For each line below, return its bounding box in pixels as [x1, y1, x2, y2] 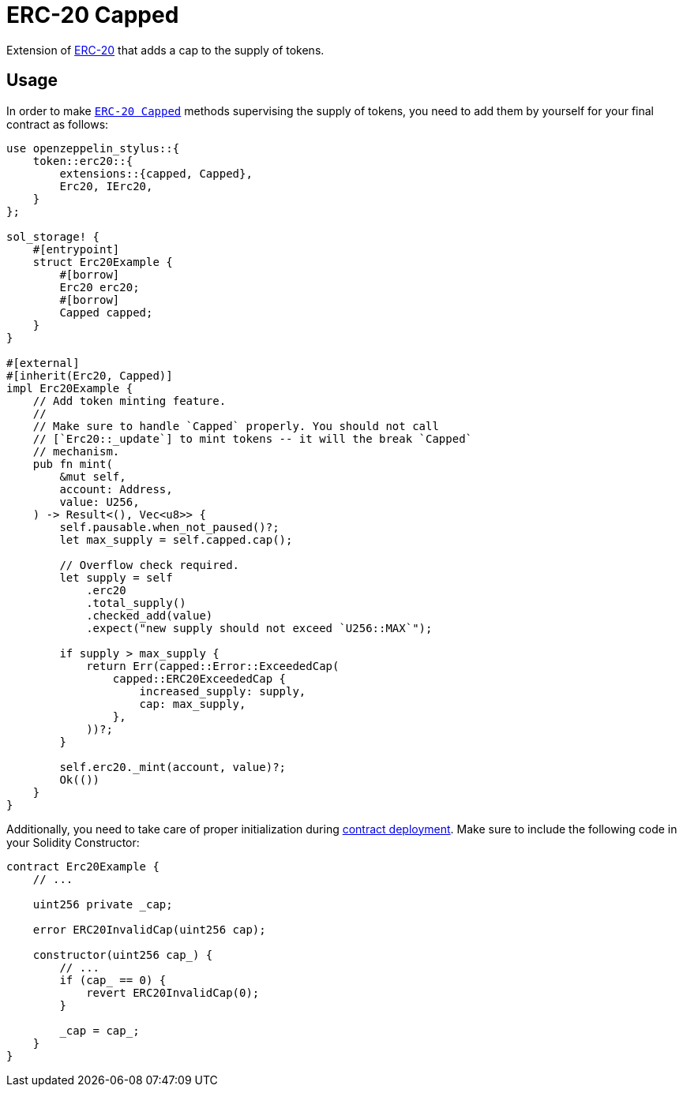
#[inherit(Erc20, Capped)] [6, 369, 173, 382]
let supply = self [59, 571, 173, 584]
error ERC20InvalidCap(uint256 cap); [32, 923, 266, 936]
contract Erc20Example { [6, 859, 159, 873]
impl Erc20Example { [6, 381, 133, 395]
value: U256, [59, 495, 140, 508]
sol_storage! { [6, 230, 100, 243]
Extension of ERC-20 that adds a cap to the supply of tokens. [6, 43, 325, 57]
